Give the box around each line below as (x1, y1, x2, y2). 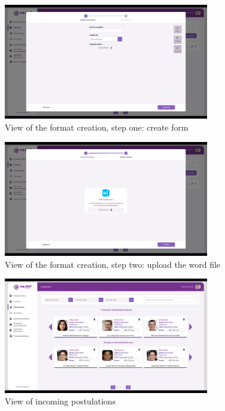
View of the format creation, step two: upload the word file (5, 258, 221, 270)
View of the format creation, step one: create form (5, 121, 189, 134)
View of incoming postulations (5, 395, 116, 407)
